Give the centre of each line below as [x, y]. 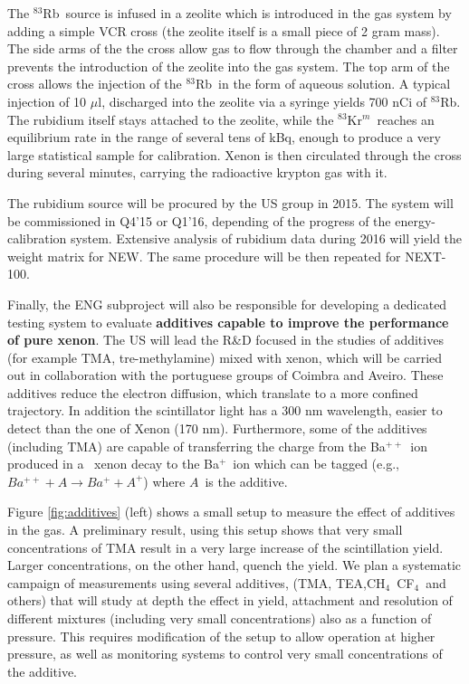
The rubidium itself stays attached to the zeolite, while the [171, 119]
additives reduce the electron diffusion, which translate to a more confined [213, 392]
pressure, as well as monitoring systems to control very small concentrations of [225, 654]
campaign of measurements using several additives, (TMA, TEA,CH [196, 582]
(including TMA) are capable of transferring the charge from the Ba [196, 446]
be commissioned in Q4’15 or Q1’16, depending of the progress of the [199, 220]
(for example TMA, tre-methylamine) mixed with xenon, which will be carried [225, 357]
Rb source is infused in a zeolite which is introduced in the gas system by [247, 13]
